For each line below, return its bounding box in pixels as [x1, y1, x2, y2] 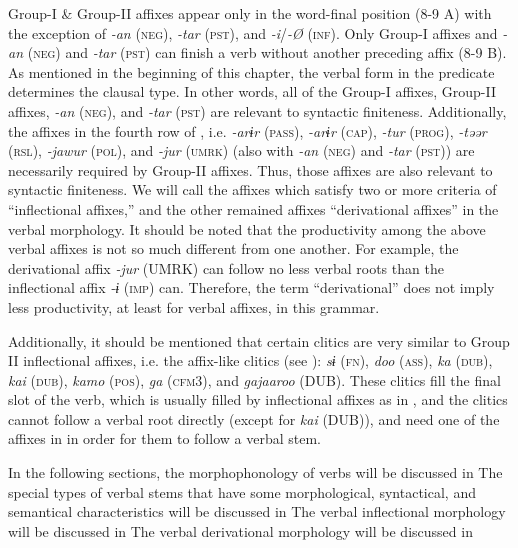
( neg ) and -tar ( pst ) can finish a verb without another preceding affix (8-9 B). [27, 42, 507, 63]
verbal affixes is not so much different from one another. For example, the [8, 238, 459, 259]
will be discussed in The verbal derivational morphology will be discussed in [8, 520, 473, 541]
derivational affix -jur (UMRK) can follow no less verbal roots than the [8, 257, 444, 278]
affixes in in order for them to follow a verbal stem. [8, 428, 321, 449]
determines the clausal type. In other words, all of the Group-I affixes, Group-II [8, 81, 496, 102]
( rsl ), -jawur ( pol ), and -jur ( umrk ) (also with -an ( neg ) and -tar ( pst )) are [8, 140, 475, 161]
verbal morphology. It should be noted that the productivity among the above [8, 218, 486, 239]
